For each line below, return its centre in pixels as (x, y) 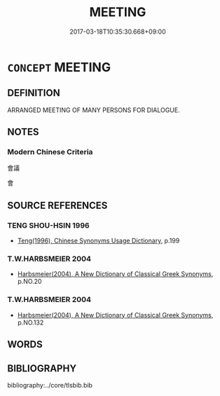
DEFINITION (34, 93)
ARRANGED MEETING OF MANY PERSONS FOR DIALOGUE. (94, 110)
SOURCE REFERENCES (57, 205)
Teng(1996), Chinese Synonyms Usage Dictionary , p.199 (98, 241)
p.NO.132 (30, 322)
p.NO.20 (29, 282)
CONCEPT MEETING (59, 67)
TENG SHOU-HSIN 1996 (48, 225)
